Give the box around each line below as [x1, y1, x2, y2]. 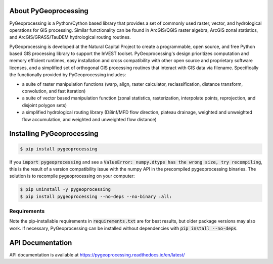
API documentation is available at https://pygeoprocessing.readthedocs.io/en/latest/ [9, 251, 185, 257]
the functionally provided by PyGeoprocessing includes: [9, 72, 126, 78]
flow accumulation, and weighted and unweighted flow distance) [22, 116, 157, 122]
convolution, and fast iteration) [22, 88, 86, 94]
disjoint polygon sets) [22, 102, 67, 108]
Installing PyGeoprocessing [9, 129, 99, 138]
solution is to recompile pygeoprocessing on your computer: [9, 173, 135, 179]
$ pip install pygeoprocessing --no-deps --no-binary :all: [20, 193, 172, 199]
